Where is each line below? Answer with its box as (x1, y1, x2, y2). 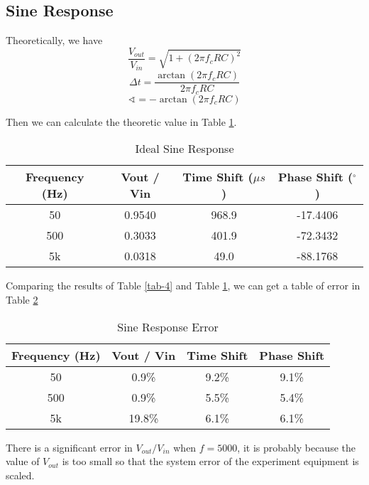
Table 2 (6, 292, 38, 307)
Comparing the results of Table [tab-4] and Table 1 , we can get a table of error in (6, 278, 360, 293)
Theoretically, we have (6, 33, 103, 48)
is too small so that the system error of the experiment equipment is (62, 454, 359, 469)
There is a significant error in (6, 439, 133, 454)
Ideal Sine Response (135, 140, 234, 157)
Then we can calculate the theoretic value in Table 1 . (6, 114, 237, 129)
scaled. (6, 467, 35, 482)
